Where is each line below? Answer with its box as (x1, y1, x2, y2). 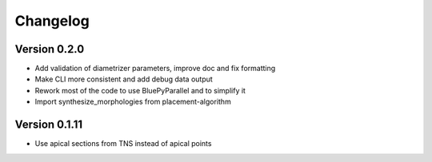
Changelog (14, 12, 90, 30)
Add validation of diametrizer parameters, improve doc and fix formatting (34, 64, 276, 73)
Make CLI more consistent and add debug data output (34, 74, 214, 84)
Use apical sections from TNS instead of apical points (34, 139, 212, 148)
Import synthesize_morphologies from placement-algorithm (34, 97, 231, 107)
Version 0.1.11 (14, 118, 83, 132)
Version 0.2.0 (14, 42, 85, 56)
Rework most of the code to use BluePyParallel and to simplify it (34, 85, 246, 95)
